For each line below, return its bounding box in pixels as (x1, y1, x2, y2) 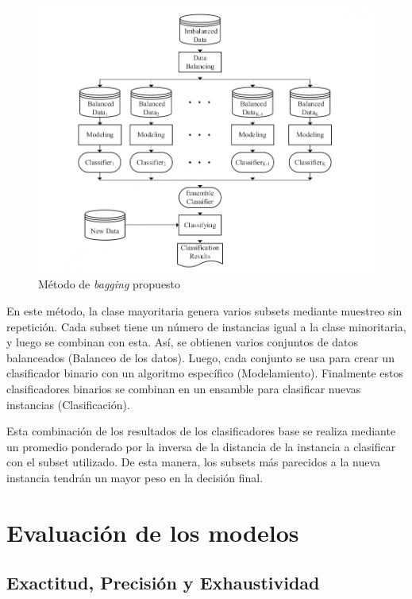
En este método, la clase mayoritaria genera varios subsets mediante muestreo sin (6, 303, 402, 319)
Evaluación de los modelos (6, 516, 299, 548)
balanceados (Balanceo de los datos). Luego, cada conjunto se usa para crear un (6, 349, 395, 365)
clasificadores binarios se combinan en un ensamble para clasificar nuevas (6, 380, 361, 396)
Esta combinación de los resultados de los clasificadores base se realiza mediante (6, 423, 396, 439)
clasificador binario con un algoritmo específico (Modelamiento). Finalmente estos (6, 365, 403, 381)
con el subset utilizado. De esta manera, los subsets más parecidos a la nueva (6, 454, 381, 470)
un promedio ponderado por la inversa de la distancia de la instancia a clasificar (6, 438, 396, 454)
